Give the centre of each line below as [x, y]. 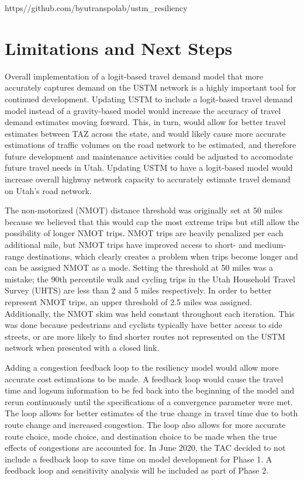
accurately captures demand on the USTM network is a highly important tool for [151, 87]
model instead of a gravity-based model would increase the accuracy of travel [143, 110]
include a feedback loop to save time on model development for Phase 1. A [139, 459]
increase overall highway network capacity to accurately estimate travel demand [148, 179]
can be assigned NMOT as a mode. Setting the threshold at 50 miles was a [139, 267]
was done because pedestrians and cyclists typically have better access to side [144, 325]
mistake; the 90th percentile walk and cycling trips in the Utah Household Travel [150, 279]
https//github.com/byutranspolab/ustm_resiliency [96, 8]
